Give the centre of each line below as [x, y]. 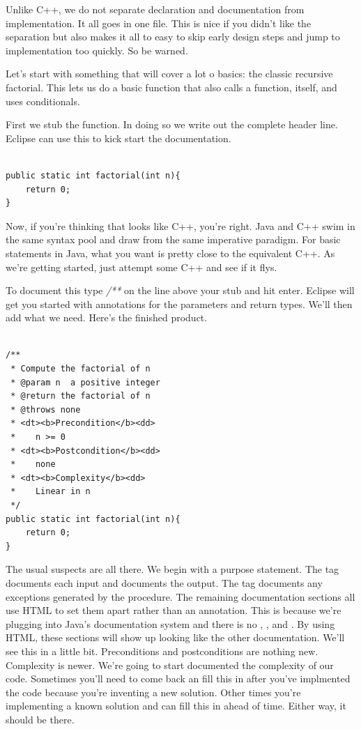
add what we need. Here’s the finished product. [107, 317]
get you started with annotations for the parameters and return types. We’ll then [179, 304]
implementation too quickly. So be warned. [97, 50]
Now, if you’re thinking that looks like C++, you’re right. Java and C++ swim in [180, 225]
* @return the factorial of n [80, 396]
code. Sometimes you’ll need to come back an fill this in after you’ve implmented [178, 678]
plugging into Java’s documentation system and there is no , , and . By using [170, 623]
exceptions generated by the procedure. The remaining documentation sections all [180, 596]
